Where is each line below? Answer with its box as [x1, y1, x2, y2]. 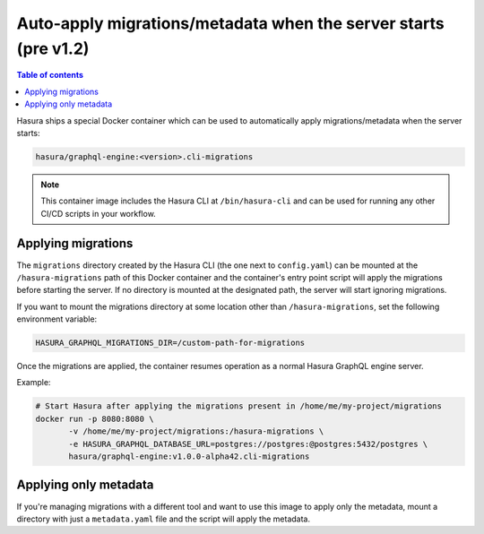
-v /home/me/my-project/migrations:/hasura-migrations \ [68, 426, 324, 436]
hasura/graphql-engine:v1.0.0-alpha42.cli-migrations [68, 452, 310, 461]
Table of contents [16, 70, 84, 81]
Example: [16, 377, 51, 388]
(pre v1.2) [16, 39, 90, 58]
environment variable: [16, 314, 98, 324]
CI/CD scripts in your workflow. [40, 208, 156, 219]
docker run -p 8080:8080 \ [35, 413, 154, 424]
